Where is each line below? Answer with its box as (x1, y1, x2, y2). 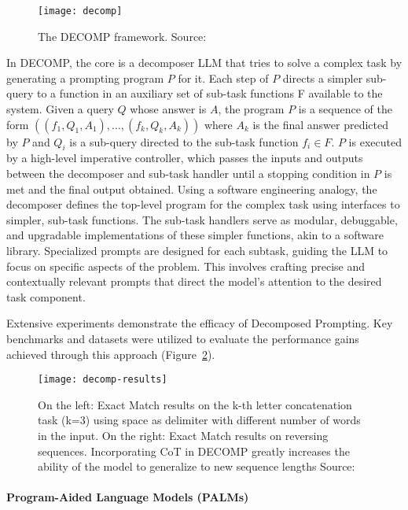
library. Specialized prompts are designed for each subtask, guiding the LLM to (6, 242, 388, 258)
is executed (348, 133, 402, 150)
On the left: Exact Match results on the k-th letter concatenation (38, 396, 352, 412)
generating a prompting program (6, 69, 164, 86)
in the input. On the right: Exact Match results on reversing (38, 427, 329, 443)
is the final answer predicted (252, 116, 388, 132)
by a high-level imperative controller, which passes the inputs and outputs (6, 150, 363, 166)
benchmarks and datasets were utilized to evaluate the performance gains (6, 330, 359, 346)
